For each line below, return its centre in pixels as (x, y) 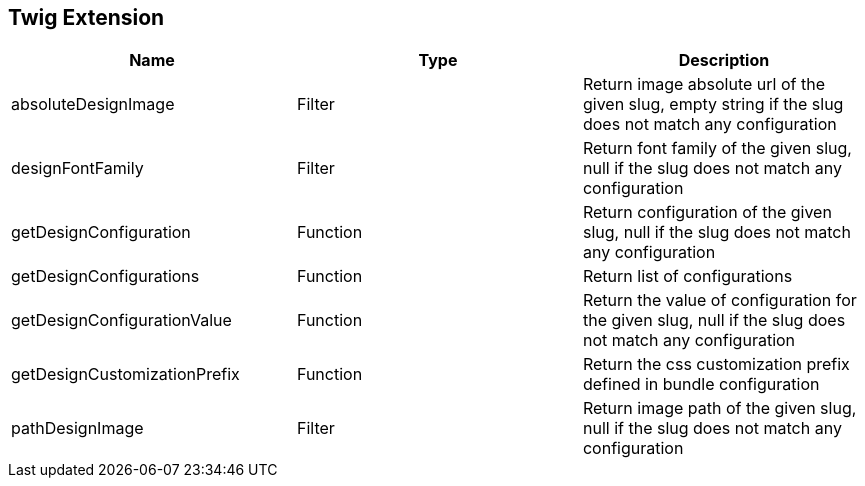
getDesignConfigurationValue (121, 320)
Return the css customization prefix (716, 364)
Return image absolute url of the (704, 84)
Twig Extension (86, 17)
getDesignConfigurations (105, 276)
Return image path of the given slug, (719, 408)
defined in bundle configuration (701, 384)
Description (724, 60)
